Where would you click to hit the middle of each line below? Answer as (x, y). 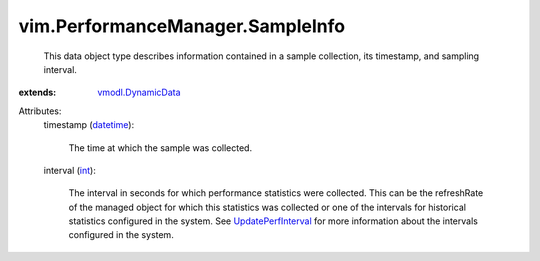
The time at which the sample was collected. (160, 147)
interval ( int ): (70, 170)
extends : (37, 92)
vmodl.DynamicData (139, 92)
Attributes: (40, 111)
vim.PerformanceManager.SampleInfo (182, 26)
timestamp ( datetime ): (89, 125)
